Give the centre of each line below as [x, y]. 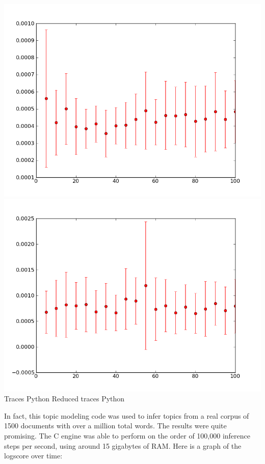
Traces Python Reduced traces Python [64, 399]
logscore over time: [33, 456]
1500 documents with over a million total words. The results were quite [115, 426]
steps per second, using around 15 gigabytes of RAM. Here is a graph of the [123, 445]
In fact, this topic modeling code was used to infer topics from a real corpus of [127, 415]
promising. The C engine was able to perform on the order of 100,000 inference [127, 435]
